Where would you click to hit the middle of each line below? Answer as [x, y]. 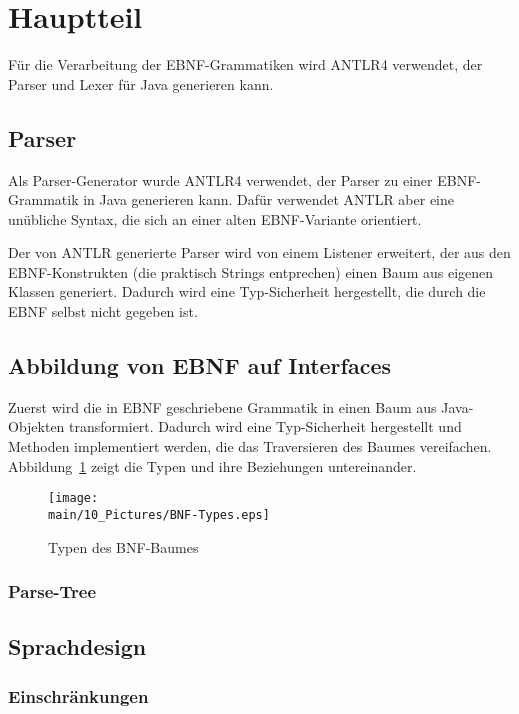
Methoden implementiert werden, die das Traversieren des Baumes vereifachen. [250, 446]
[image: [73, 498]
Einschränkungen [78, 695]
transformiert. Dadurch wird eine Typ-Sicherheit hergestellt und [265, 426]
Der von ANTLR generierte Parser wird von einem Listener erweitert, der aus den [259, 252]
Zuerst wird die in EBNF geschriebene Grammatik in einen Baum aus [222, 406]
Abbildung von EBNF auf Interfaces [199, 365]
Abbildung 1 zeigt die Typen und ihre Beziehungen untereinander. [212, 465]
